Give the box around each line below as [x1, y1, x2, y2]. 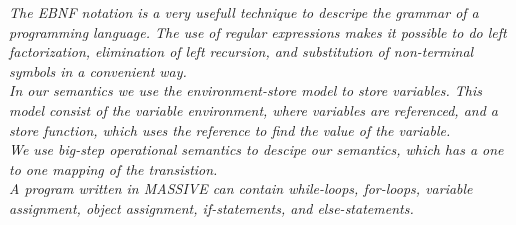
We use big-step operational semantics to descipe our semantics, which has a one [9, 139, 504, 160]
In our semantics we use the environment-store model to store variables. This [9, 80, 482, 101]
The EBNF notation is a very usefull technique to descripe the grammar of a [9, 2, 479, 22]
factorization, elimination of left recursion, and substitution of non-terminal [9, 41, 474, 62]
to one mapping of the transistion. [9, 158, 218, 179]
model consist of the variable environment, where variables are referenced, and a [9, 99, 498, 120]
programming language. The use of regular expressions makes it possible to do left [9, 21, 507, 42]
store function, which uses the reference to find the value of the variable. [9, 119, 451, 140]
